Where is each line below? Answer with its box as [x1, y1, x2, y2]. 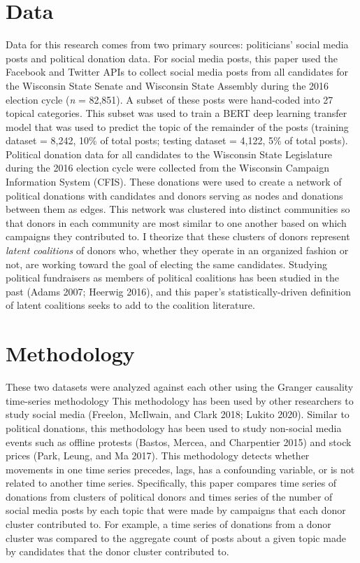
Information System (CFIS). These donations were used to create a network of [6, 174, 342, 189]
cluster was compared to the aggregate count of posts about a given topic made [6, 530, 346, 545]
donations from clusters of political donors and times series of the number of [6, 489, 333, 503]
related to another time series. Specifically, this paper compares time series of [6, 475, 337, 490]
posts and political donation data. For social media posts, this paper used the [6, 50, 338, 65]
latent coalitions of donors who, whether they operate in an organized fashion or [6, 243, 349, 258]
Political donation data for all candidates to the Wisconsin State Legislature [6, 146, 333, 161]
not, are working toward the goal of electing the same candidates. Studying [6, 256, 327, 271]
